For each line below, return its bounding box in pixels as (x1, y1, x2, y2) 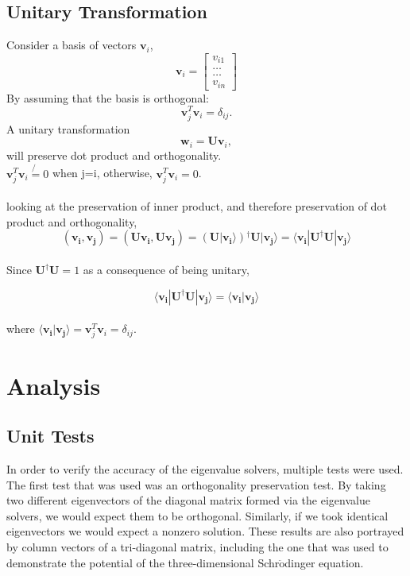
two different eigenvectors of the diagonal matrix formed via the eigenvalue (6, 492, 370, 508)
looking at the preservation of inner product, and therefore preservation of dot (6, 198, 387, 215)
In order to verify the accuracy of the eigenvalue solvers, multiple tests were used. (6, 460, 404, 477)
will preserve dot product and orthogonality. (6, 146, 222, 163)
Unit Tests (6, 423, 95, 448)
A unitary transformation (6, 120, 130, 137)
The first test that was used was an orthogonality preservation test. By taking (6, 476, 386, 493)
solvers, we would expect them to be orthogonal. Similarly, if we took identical (6, 507, 389, 524)
